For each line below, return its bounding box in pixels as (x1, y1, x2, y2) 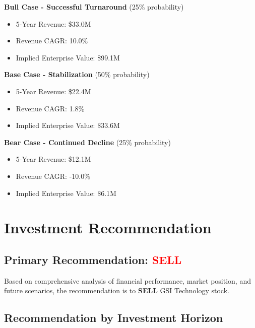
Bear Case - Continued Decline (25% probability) (4, 137, 171, 147)
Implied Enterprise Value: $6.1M (16, 187, 116, 198)
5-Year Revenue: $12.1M (16, 154, 91, 164)
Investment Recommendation (4, 217, 212, 238)
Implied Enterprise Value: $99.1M (16, 52, 120, 62)
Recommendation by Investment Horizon (4, 310, 223, 325)
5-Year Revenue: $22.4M (16, 86, 91, 96)
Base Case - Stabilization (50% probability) (4, 69, 150, 80)
